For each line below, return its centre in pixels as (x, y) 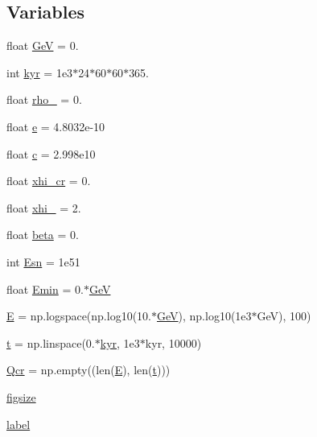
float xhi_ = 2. (44, 207)
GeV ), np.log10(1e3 (204, 316)
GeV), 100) (284, 316)
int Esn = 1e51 (43, 261)
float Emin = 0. (45, 289)
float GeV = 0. (43, 45)
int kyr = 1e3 (40, 72)
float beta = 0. (43, 235)
